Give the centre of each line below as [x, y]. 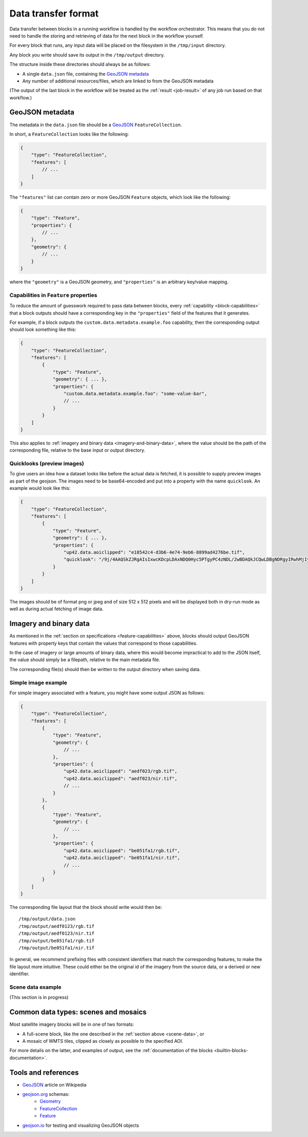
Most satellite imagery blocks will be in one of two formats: [72, 1024]
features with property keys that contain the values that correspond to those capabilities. [103, 643]
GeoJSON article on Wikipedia [54, 1084]
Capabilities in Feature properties [53, 295]
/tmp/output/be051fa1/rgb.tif [57, 941]
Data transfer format [54, 13]
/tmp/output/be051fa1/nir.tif [57, 948]
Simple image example [38, 682]
